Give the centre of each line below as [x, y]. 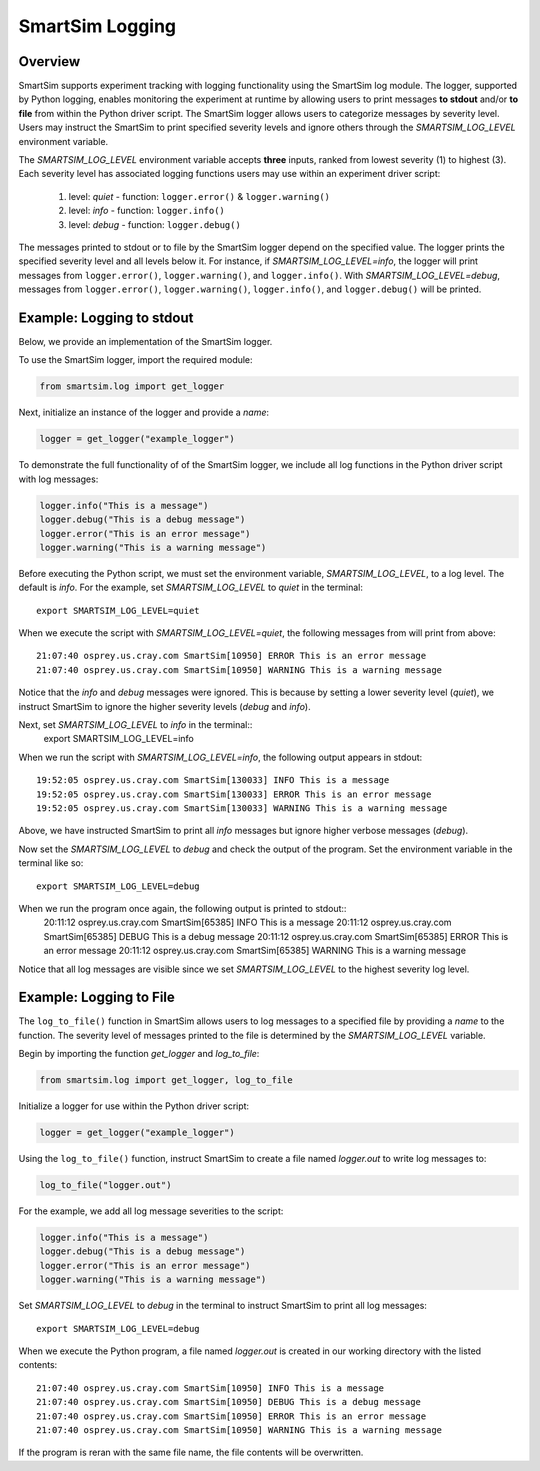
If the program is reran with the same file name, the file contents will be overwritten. [191, 1452]
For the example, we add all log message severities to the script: [151, 1211]
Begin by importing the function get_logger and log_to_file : [139, 1054]
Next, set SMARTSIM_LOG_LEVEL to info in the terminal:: [135, 725]
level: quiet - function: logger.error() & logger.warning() [199, 196]
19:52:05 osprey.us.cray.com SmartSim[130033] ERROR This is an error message [234, 794]
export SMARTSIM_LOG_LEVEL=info [118, 739]
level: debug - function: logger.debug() [155, 224]
